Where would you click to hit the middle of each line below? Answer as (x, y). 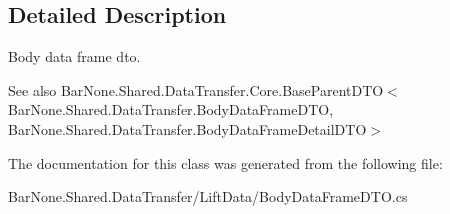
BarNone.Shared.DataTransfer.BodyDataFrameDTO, (171, 109)
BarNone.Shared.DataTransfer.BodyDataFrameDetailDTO (187, 128)
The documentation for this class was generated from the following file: (225, 162)
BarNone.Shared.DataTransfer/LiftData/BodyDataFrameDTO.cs (208, 196)
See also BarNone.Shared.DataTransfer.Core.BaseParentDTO (196, 89)
